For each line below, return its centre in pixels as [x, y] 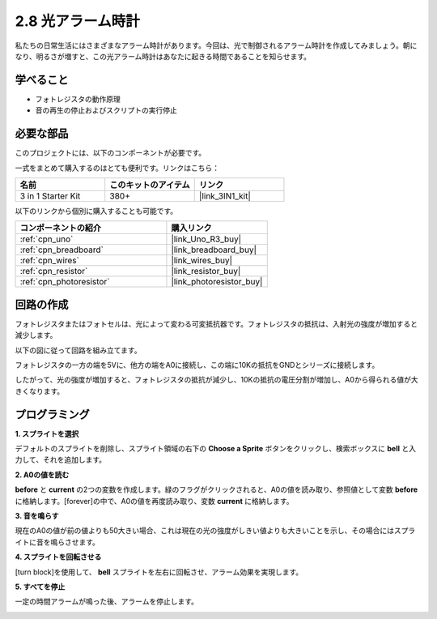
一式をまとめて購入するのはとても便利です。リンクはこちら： [117, 168]
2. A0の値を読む [42, 475]
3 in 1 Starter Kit [50, 196]
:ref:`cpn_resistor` [54, 271]
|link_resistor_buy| [206, 271]
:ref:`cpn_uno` [47, 239]
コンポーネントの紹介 [60, 228]
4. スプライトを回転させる [58, 557]
